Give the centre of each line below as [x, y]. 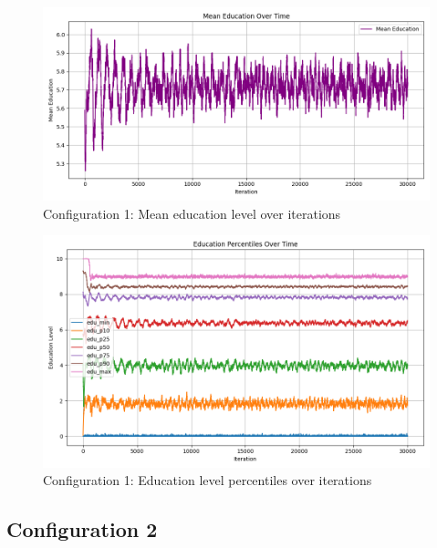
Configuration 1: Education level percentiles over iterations [208, 480]
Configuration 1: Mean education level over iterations [192, 213]
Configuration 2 [82, 529]
